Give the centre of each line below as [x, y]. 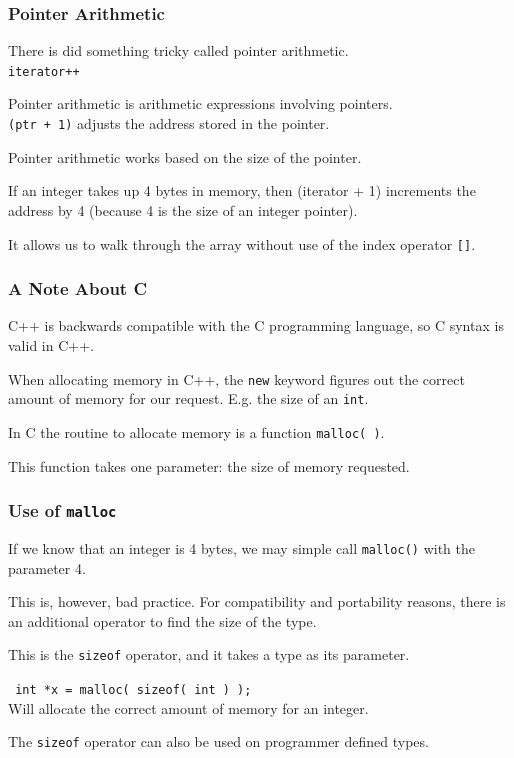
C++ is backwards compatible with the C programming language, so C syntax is [256, 325]
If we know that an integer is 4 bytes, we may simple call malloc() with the [241, 547]
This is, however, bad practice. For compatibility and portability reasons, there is [257, 601]
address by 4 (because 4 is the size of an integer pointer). [183, 209]
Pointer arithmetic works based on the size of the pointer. [185, 156]
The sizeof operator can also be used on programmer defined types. [218, 741]
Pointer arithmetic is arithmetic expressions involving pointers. [200, 103]
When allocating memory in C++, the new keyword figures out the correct [236, 378]
